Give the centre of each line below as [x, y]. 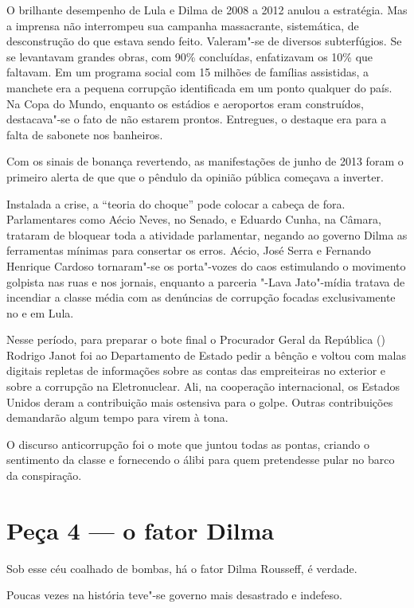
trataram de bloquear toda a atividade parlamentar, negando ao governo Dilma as [207, 234]
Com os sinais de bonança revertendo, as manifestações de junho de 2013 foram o [205, 161]
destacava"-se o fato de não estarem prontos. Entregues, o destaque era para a [197, 119]
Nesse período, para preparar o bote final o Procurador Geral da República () [196, 339]
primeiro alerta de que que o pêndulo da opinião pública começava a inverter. [195, 176]
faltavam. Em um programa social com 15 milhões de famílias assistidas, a [187, 72]
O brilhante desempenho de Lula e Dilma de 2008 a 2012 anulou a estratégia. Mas [207, 10]
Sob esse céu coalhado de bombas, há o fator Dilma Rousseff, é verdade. [182, 568]
